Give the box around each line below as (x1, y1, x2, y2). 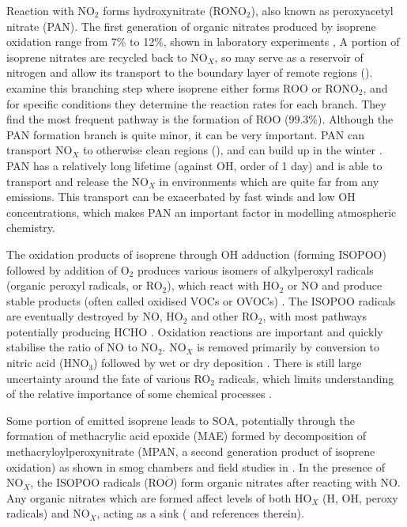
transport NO (6, 142, 73, 158)
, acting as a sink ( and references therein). (96, 505, 304, 521)
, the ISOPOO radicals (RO (30, 474, 165, 491)
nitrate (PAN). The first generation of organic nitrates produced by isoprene (6, 17, 376, 34)
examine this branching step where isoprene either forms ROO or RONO (6, 79, 359, 96)
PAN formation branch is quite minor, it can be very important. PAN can (6, 126, 364, 142)
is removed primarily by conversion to (197, 339, 380, 355)
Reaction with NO (6, 2, 95, 18)
